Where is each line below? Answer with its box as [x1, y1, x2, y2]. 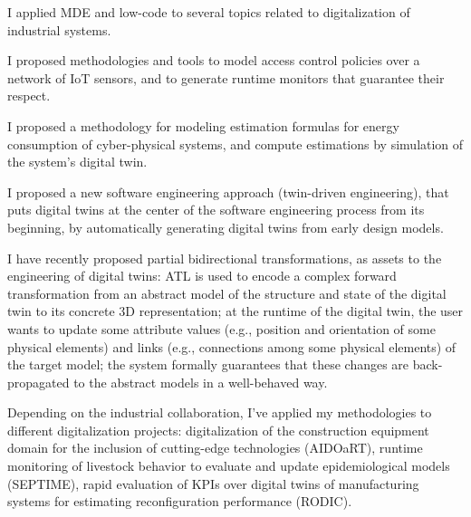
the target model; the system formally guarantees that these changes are [7, 355, 409, 374]
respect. [7, 86, 51, 105]
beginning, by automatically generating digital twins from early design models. [7, 217, 444, 236]
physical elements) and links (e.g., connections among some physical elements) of [7, 337, 457, 356]
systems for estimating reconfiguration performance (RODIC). [7, 492, 352, 511]
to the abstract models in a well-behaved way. [73, 372, 328, 391]
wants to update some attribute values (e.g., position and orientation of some [7, 319, 436, 338]
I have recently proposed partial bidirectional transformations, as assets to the [7, 248, 442, 267]
